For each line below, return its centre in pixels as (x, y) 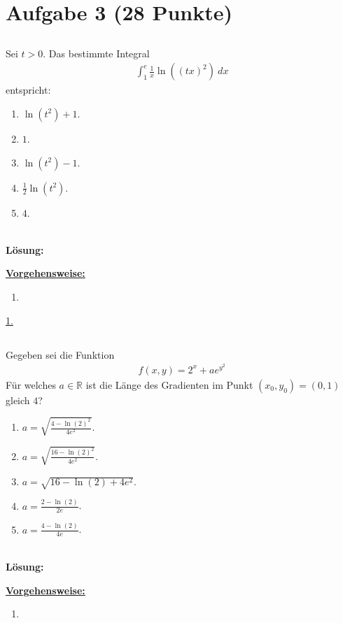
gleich (18, 400)
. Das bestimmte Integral (96, 53)
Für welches (31, 384)
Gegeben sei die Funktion (60, 354)
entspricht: (28, 90)
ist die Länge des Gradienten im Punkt (169, 384)
